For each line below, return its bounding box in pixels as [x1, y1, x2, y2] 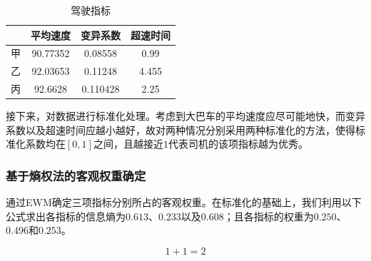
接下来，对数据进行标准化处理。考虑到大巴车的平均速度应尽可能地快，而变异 [6, 108, 365, 123]
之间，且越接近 [93, 136, 163, 151]
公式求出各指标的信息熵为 [6, 208, 126, 223]
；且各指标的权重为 [223, 208, 314, 223]
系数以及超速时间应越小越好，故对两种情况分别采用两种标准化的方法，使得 [6, 122, 355, 137]
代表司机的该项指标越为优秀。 [168, 136, 308, 151]
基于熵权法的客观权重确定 [6, 166, 146, 184]
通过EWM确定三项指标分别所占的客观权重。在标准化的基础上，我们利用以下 [6, 195, 362, 210]
